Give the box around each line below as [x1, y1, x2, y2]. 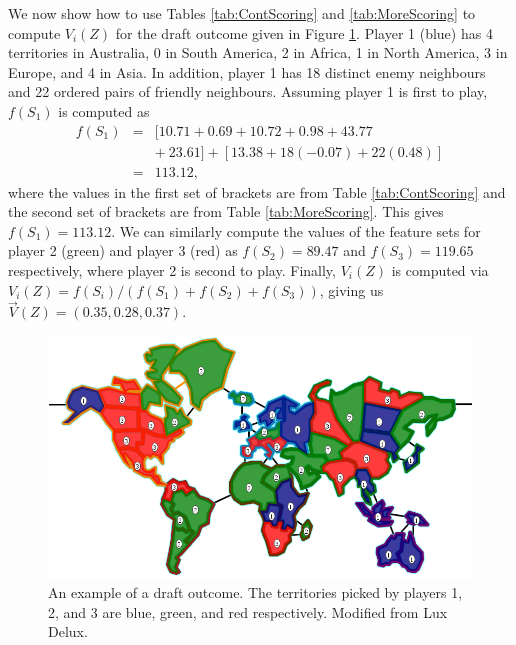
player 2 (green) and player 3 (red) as [8, 240, 238, 261]
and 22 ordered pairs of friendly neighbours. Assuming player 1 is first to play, [8, 81, 488, 102]
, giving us [319, 279, 384, 300]
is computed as [58, 100, 150, 121]
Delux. [48, 621, 88, 642]
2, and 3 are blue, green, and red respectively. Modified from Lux [48, 601, 448, 622]
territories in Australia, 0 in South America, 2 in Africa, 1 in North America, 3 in [8, 42, 508, 63]
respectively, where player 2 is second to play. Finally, [8, 260, 336, 281]
